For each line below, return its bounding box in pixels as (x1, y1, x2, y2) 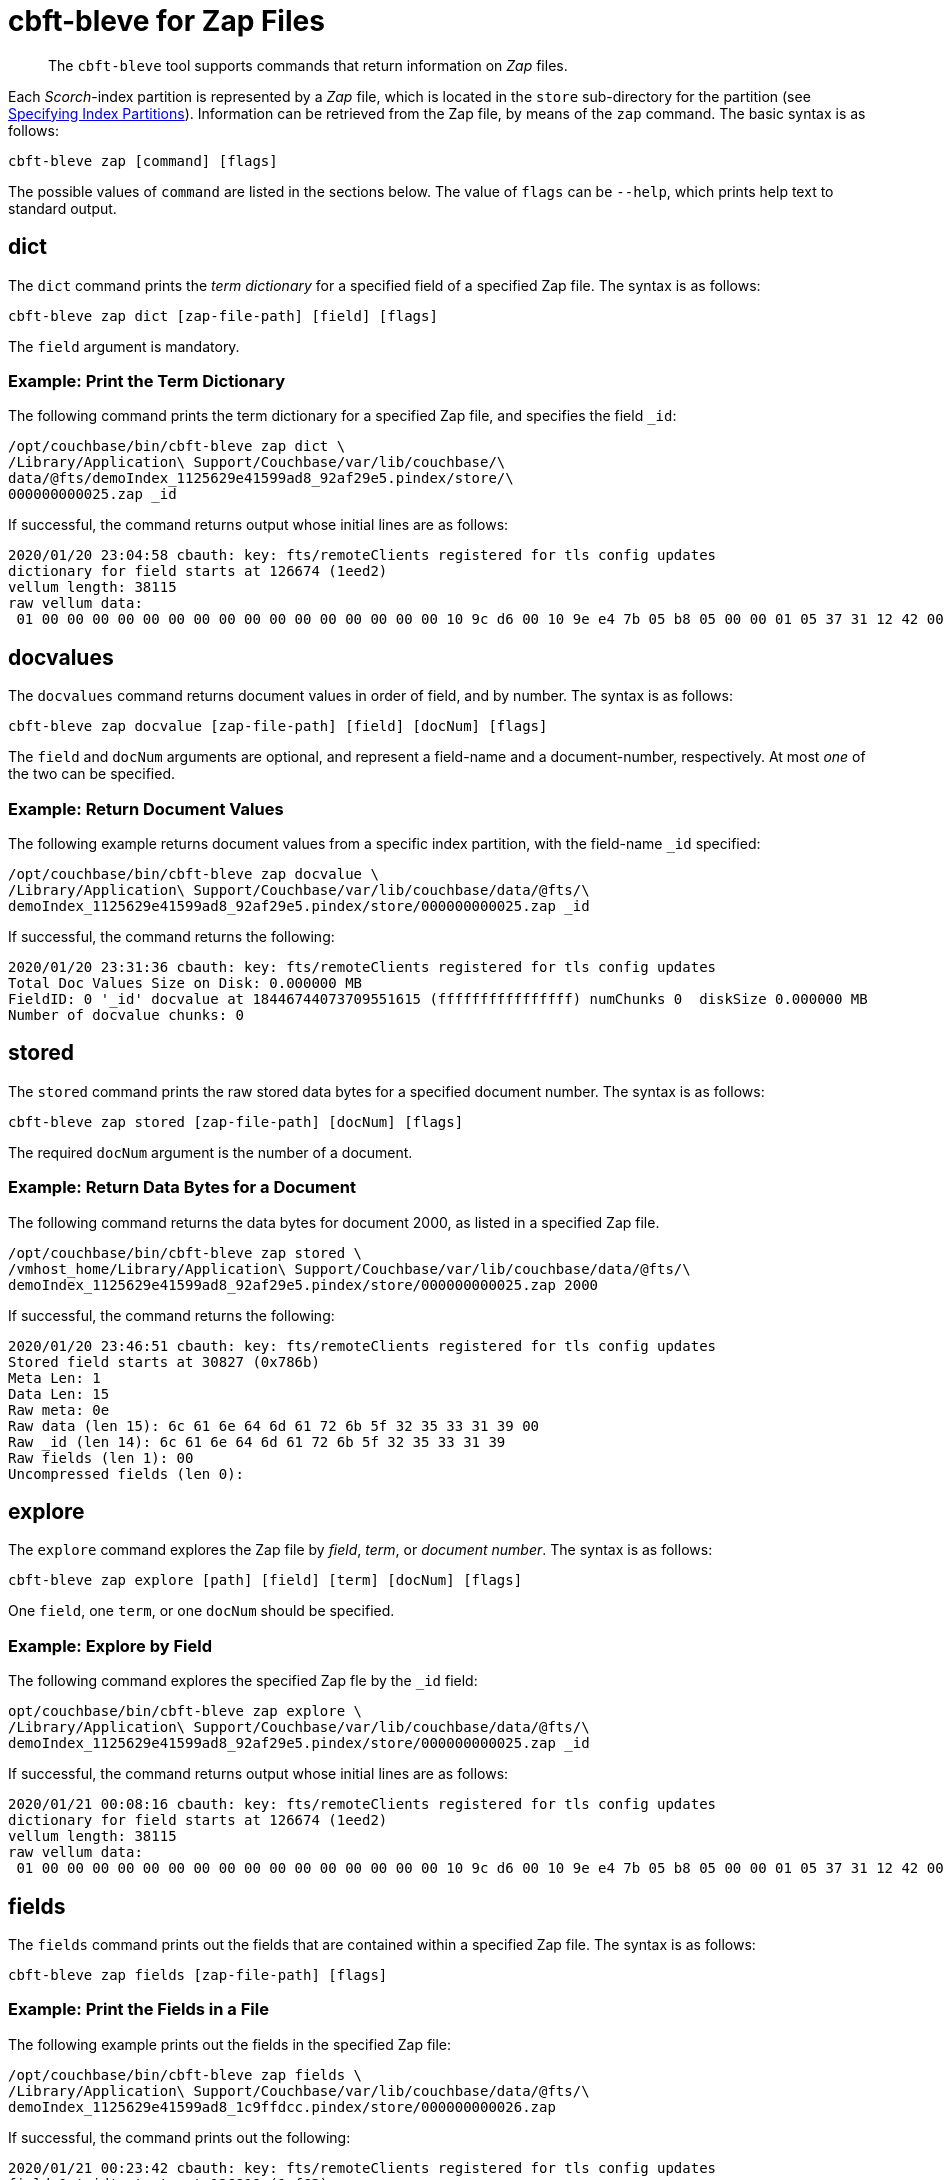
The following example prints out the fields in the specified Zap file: (8, 2035, 452, 2053)
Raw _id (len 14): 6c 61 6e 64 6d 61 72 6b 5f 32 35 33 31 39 (8, 1433, 506, 1450)
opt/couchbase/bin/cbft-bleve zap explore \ (8, 1703, 363, 1720)
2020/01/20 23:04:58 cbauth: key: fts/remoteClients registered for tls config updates (8, 547, 717, 564)
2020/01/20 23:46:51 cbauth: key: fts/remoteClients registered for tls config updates (8, 1337, 717, 1354)
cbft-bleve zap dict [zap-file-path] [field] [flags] (8, 307, 438, 324)
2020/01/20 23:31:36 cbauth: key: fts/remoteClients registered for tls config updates (8, 958, 717, 975)
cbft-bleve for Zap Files (8, 4, 325, 38)
